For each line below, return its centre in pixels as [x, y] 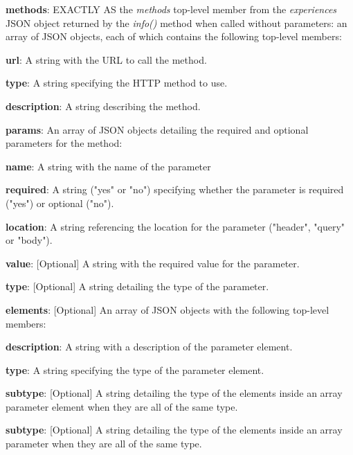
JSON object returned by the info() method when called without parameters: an [176, 23]
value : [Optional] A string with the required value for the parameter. [153, 263]
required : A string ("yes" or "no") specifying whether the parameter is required [175, 189]
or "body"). [29, 240]
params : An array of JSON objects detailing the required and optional [157, 129]
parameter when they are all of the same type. [104, 444]
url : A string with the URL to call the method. [106, 59]
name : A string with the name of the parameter [108, 166]
